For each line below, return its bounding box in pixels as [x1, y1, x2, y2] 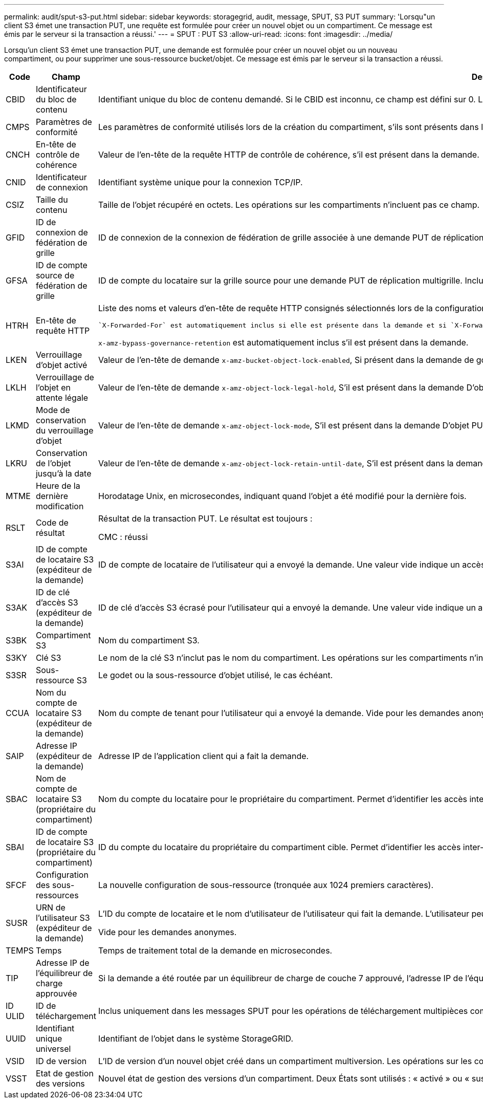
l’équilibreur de [35, 968, 93, 978]
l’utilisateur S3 [35, 913, 90, 923]
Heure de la [35, 481, 80, 491]
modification [35, 501, 84, 511]
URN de [35, 902, 65, 913]
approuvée [35, 988, 77, 999]
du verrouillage [35, 425, 94, 436]
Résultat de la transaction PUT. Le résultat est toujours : [98, 513, 313, 524]
